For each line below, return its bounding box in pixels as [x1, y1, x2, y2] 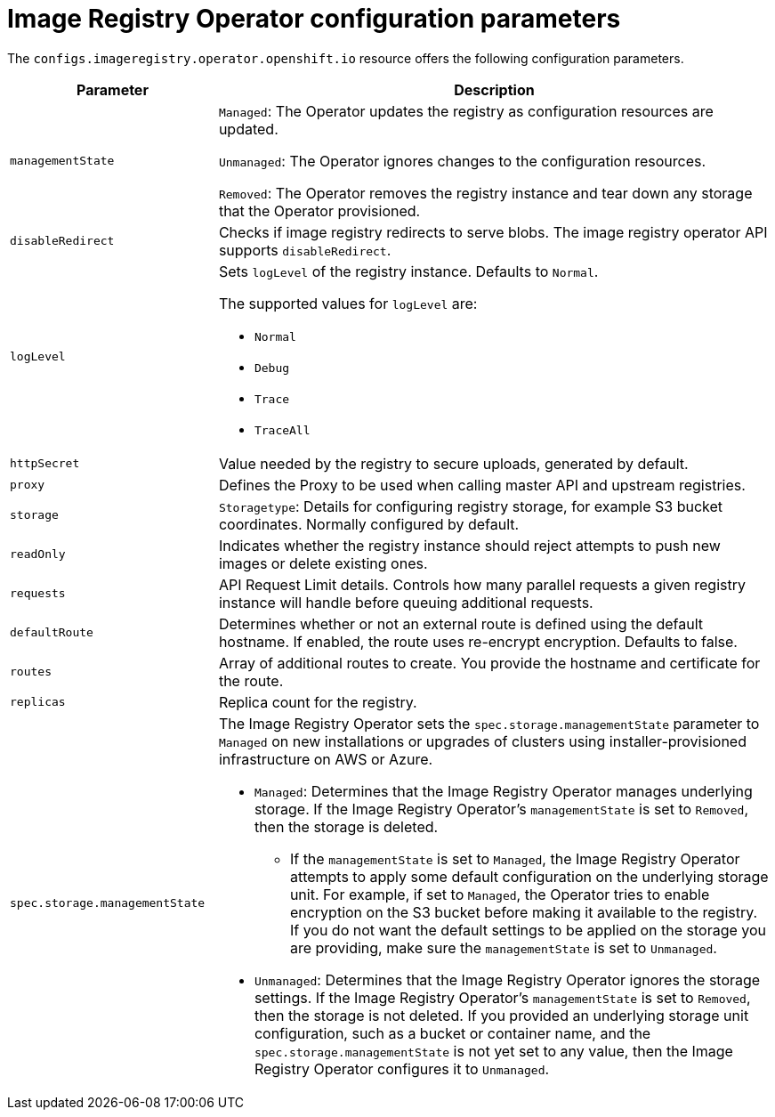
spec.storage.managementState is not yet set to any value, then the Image [254, 1041, 733, 1060]
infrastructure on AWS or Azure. [218, 749, 433, 768]
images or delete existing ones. [218, 554, 428, 572]
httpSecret [10, 457, 80, 471]
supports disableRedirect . [218, 240, 392, 259]
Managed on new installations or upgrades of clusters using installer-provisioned [218, 732, 747, 750]
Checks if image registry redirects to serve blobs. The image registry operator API [218, 223, 768, 241]
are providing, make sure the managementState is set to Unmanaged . [289, 938, 717, 957]
